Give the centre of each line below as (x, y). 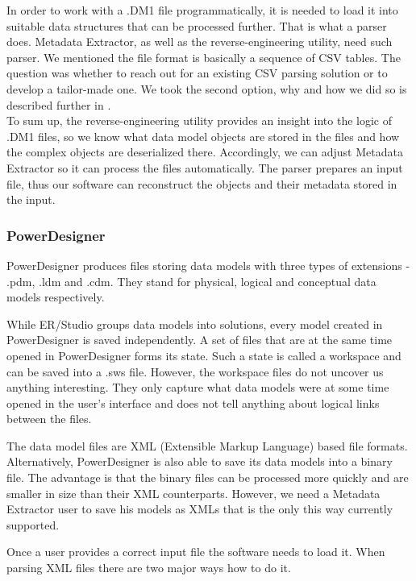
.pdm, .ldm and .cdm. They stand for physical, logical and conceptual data (191, 281)
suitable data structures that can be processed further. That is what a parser (197, 25)
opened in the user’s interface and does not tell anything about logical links (193, 403)
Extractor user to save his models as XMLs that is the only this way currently (200, 509)
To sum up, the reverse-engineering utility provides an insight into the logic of (200, 120)
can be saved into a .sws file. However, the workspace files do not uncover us (195, 371)
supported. (33, 524)
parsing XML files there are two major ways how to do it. (149, 568)
